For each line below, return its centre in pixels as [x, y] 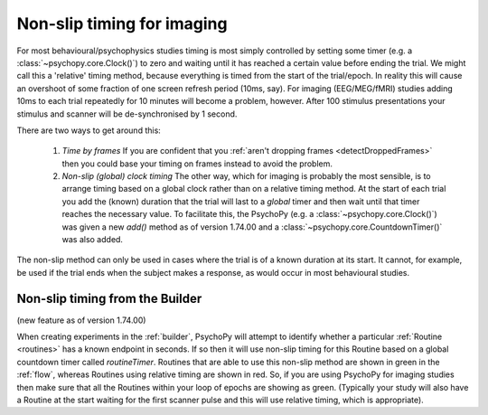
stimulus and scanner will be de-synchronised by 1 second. [127, 114]
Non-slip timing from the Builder [109, 298]
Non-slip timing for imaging [122, 24]
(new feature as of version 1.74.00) [81, 320]
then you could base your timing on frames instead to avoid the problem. [197, 164]
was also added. [93, 240]
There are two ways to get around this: [89, 130]
